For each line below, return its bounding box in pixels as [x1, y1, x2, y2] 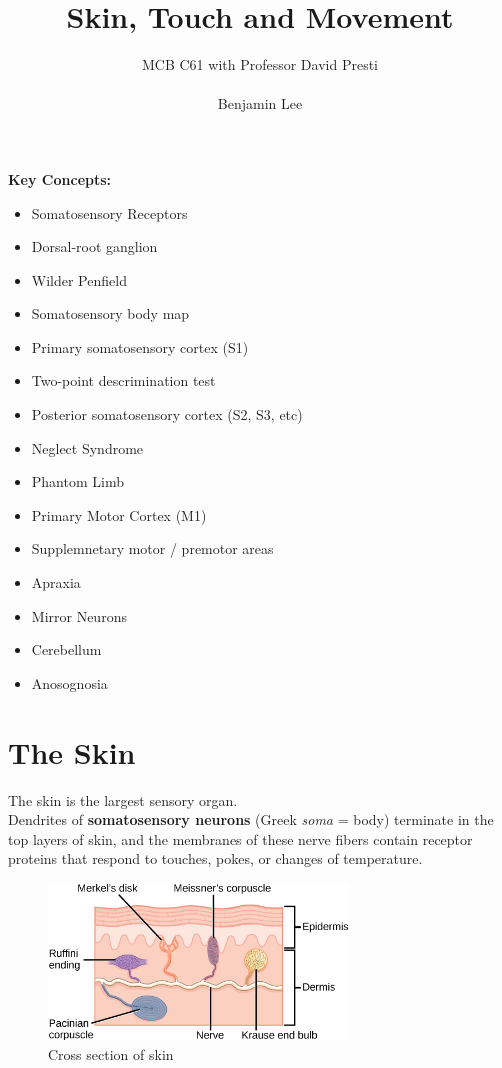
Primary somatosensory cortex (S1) [31, 336, 249, 357]
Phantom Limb [31, 471, 124, 492]
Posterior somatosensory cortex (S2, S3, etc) [31, 404, 303, 425]
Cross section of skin [48, 1043, 174, 1064]
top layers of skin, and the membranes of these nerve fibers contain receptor [8, 828, 473, 849]
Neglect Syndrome [31, 437, 144, 458]
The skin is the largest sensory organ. [8, 789, 238, 810]
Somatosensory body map [31, 303, 190, 324]
